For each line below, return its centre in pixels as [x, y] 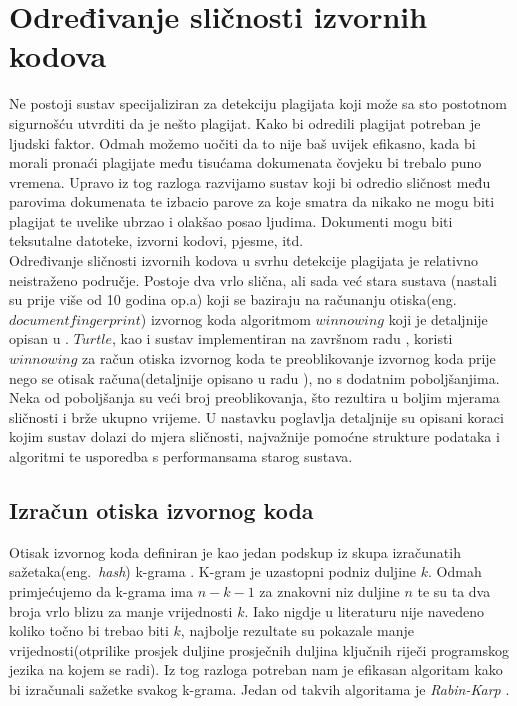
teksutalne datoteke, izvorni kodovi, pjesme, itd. [156, 240]
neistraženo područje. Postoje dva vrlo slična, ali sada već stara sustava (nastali [253, 279]
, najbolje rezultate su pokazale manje [297, 630]
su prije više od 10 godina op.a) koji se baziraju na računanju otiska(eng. [233, 299]
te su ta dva [454, 590]
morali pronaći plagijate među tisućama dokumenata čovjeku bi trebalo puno [245, 162]
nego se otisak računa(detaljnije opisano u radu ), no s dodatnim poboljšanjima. [254, 377]
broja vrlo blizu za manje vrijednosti [121, 610]
